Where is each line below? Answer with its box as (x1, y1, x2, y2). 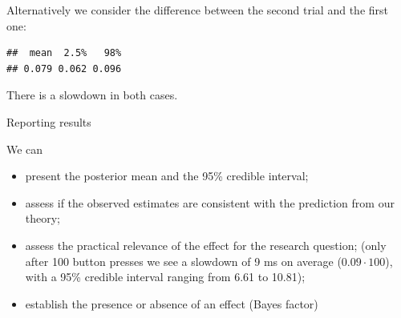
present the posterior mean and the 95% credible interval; (25, 167, 309, 184)
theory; (25, 210, 61, 227)
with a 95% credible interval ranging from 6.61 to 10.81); (25, 268, 306, 285)
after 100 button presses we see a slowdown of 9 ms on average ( (25, 252, 342, 269)
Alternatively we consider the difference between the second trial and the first (6, 2, 388, 18)
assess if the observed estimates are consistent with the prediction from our (25, 194, 395, 211)
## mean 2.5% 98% (6, 47, 122, 59)
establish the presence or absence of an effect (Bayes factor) (25, 295, 318, 312)
